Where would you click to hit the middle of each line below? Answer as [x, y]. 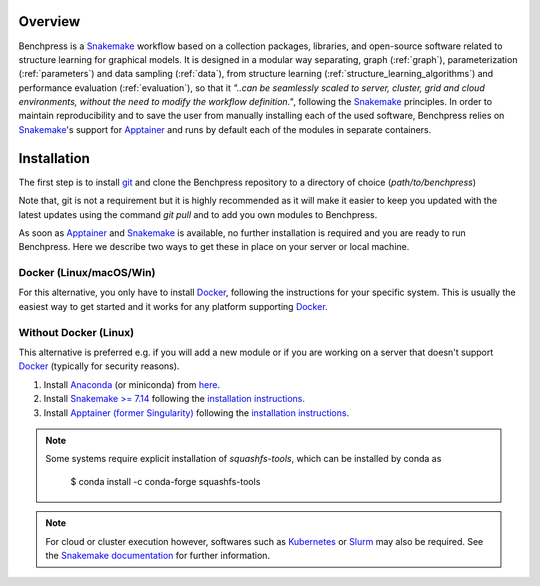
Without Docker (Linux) [76, 332]
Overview [49, 21]
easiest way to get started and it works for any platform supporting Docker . [173, 306]
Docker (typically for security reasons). [99, 366]
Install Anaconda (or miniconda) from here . [131, 384]
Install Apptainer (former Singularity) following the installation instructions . [196, 412]
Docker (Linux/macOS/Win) [87, 273]
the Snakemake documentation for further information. [157, 555]
